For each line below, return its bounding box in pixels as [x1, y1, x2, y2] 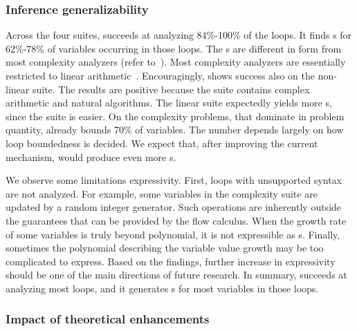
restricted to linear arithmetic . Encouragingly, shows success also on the [6, 68, 315, 82]
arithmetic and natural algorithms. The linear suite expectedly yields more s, [6, 95, 332, 110]
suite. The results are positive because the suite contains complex [32, 82, 310, 96]
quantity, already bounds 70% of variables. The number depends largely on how [6, 122, 344, 137]
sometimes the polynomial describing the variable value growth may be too [6, 240, 324, 255]
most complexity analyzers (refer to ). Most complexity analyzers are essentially [6, 55, 346, 69]
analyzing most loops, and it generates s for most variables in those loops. [6, 281, 319, 295]
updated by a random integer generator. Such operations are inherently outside [6, 200, 342, 214]
